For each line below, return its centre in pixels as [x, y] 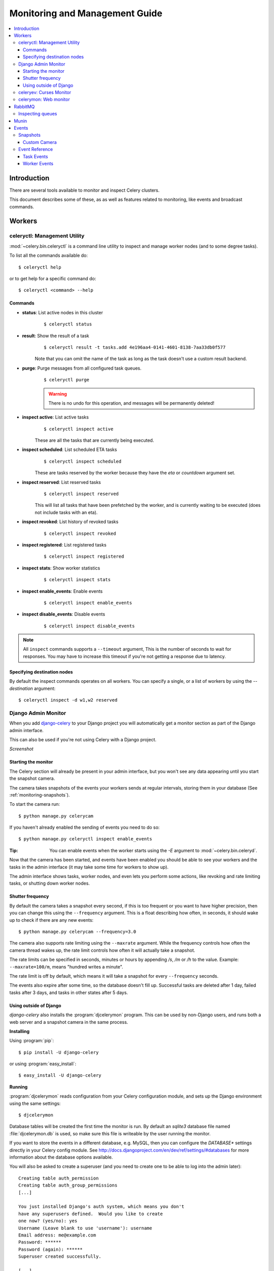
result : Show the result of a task [56, 336]
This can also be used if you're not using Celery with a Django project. [83, 739]
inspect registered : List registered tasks [64, 544]
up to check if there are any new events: [52, 920]
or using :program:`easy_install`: [43, 1064]
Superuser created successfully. [60, 1257]
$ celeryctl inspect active [79, 429]
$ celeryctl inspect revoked [80, 533]
